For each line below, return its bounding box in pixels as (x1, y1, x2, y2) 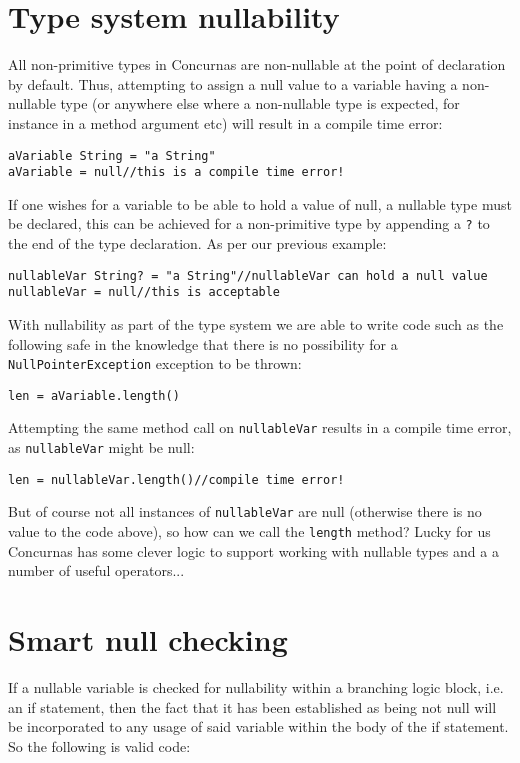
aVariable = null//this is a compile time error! (8, 165, 345, 180)
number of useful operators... (8, 560, 185, 581)
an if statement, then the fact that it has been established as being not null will (8, 696, 497, 717)
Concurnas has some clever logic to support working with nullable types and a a (8, 540, 499, 561)
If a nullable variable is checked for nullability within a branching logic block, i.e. (8, 677, 504, 698)
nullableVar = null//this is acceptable (8, 285, 281, 300)
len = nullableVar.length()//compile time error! (8, 472, 345, 487)
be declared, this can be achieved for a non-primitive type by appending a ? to (8, 213, 490, 234)
